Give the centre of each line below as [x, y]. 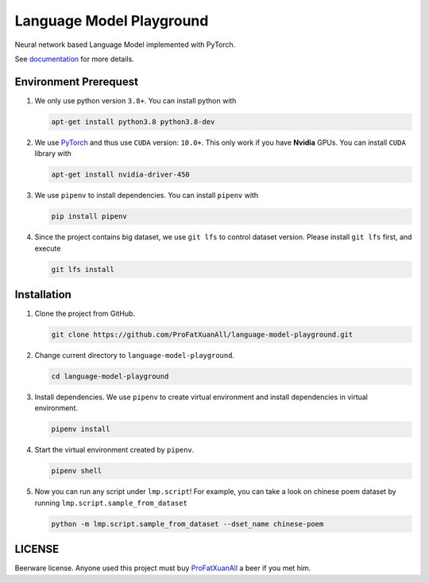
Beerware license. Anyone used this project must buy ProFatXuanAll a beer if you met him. [163, 568]
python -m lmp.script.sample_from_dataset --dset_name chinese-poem [187, 524]
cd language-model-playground [110, 376]
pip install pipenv [89, 216]
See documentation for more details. [74, 59]
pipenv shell [77, 471]
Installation [43, 294]
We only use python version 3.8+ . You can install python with [135, 100]
